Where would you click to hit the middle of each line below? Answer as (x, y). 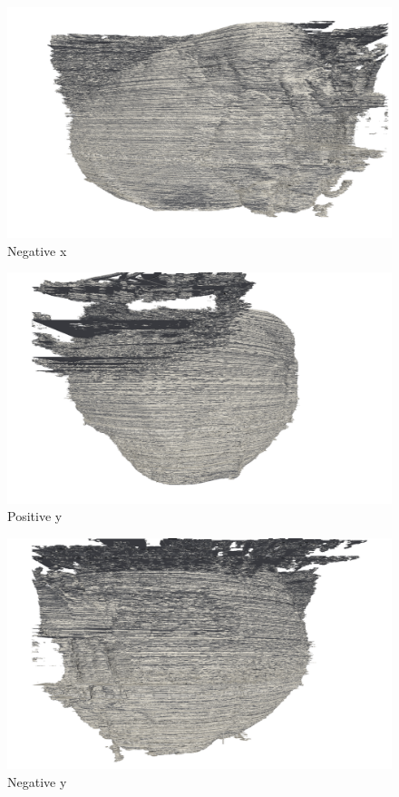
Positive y (35, 516)
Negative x (37, 250)
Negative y (37, 781)
